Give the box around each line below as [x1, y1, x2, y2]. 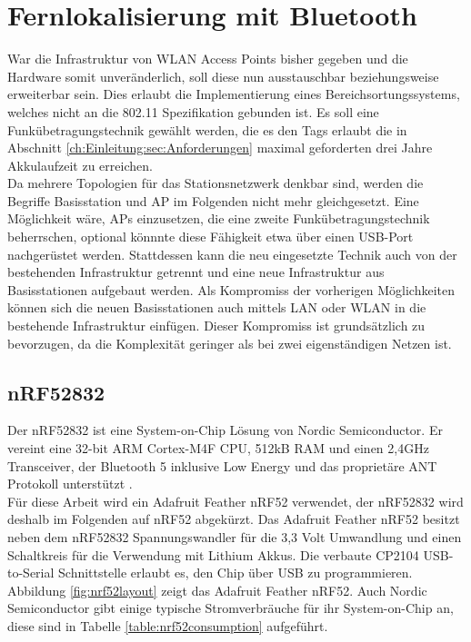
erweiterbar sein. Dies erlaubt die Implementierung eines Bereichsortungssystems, [7, 84, 460, 104]
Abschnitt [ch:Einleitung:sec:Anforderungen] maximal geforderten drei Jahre [7, 138, 433, 157]
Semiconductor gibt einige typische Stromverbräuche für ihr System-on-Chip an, [7, 598, 454, 617]
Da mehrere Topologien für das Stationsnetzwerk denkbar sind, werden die [7, 173, 424, 193]
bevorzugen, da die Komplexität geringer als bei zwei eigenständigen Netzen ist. [7, 333, 452, 352]
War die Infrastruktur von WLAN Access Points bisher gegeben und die [7, 49, 408, 68]
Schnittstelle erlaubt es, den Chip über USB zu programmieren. [58, 563, 413, 582]
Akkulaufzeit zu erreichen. [7, 155, 153, 174]
